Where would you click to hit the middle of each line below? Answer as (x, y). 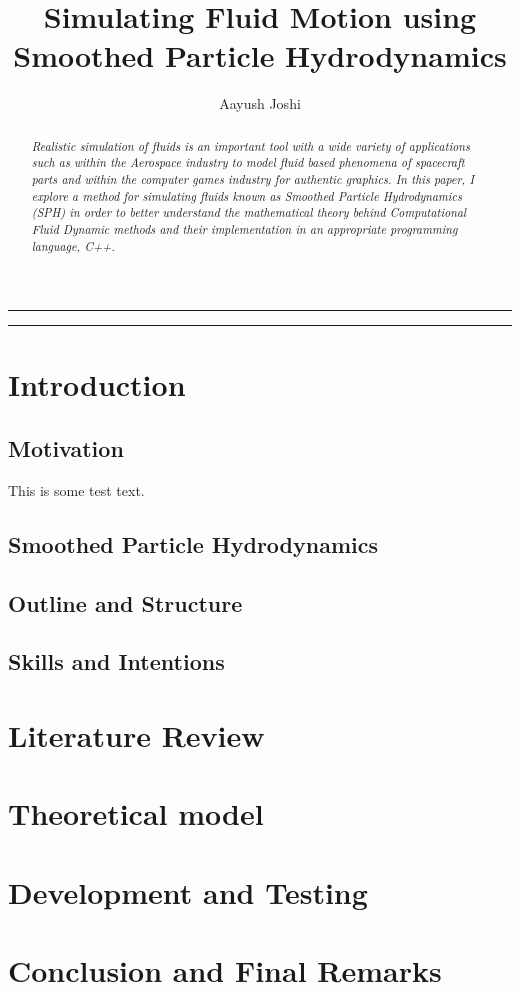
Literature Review (136, 735)
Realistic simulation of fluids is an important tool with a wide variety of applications (250, 145)
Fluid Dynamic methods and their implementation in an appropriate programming (244, 228)
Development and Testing (188, 891)
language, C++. (73, 245)
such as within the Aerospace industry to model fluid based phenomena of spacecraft (248, 162)
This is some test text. (76, 489)
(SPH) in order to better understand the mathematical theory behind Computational (249, 212)
